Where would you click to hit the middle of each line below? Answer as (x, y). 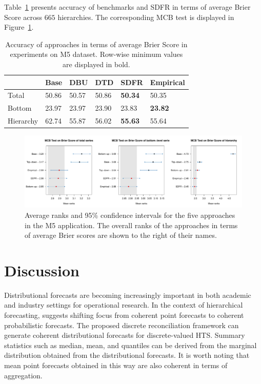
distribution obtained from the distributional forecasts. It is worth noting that (127, 355)
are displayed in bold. (96, 64)
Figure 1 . (19, 27)
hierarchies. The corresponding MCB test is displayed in (146, 17)
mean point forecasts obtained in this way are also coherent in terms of (116, 365)
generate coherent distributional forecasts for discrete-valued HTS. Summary (125, 335)
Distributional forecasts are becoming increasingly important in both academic (128, 295)
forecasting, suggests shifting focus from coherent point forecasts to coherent (124, 315)
